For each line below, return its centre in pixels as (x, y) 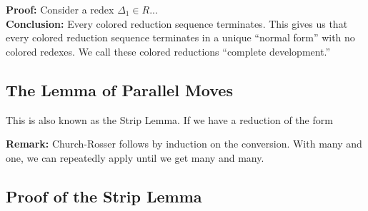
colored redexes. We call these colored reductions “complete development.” (168, 51)
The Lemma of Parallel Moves (119, 89)
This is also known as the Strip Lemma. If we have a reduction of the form (169, 119)
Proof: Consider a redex (60, 9)
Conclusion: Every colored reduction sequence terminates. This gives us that (177, 23)
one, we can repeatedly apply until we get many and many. (135, 157)
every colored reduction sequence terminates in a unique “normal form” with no (180, 37)
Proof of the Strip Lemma (104, 196)
